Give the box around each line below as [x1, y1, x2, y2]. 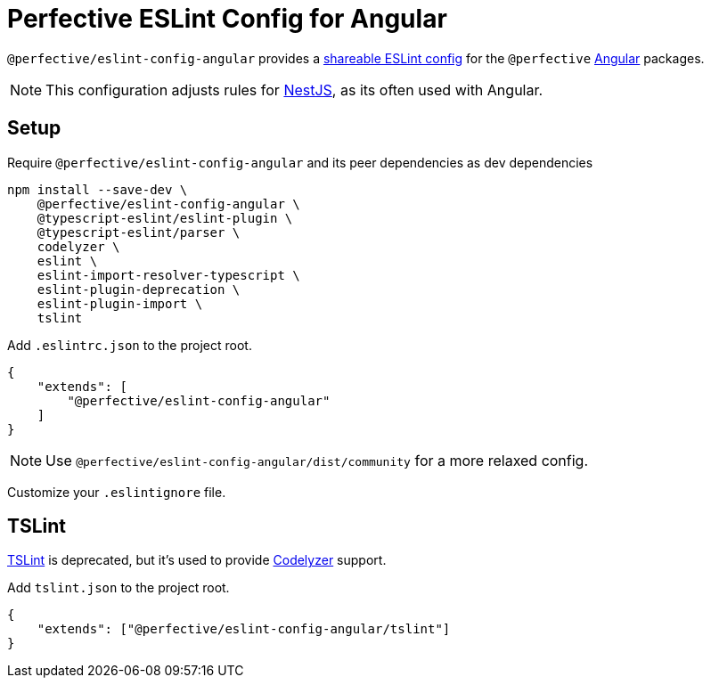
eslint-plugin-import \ [37, 296, 203, 311]
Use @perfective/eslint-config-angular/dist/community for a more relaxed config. [45, 451, 589, 469]
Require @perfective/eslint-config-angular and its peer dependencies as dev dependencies [7, 154, 593, 170]
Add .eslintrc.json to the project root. [7, 337, 252, 353]
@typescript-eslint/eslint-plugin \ [37, 210, 293, 225]
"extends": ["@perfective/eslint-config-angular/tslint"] [37, 622, 451, 637]
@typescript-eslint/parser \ [37, 224, 241, 240]
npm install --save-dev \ [7, 182, 188, 197]
